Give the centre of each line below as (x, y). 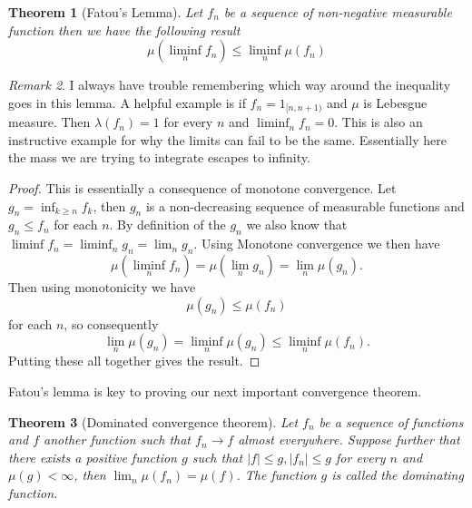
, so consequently (111, 323)
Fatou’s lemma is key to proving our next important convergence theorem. (215, 391)
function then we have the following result (124, 29)
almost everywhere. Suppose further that (349, 440)
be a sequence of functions (391, 421)
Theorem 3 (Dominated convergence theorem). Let (153, 421)
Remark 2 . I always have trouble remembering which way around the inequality (230, 85)
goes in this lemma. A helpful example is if (127, 102)
